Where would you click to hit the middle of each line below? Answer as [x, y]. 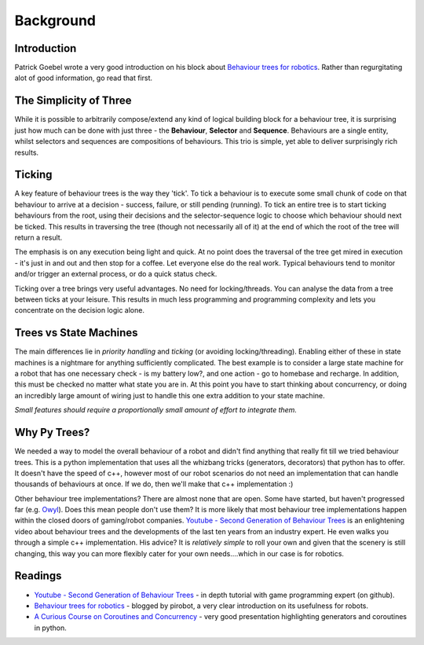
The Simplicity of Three [73, 101]
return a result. [38, 237]
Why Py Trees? [52, 432]
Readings [38, 576]
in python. [50, 628]
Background [55, 20]
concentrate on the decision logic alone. [80, 310]
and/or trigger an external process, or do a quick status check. [116, 274]
